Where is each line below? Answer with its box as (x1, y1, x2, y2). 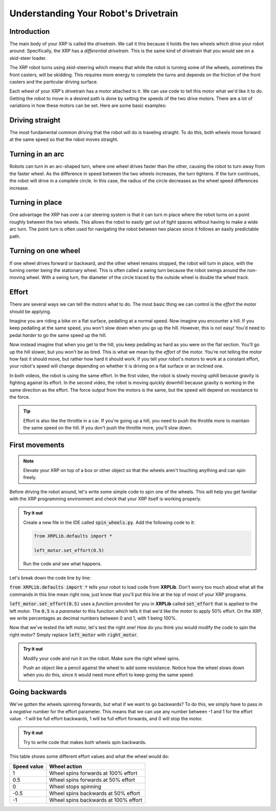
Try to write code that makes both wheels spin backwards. (23, 739, 147, 745)
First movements (9, 440, 65, 449)
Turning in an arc (9, 150, 64, 159)
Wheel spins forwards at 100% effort (49, 770, 137, 777)
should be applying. (9, 308, 51, 314)
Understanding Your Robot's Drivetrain (9, 8, 178, 19)
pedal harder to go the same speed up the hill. (9, 332, 107, 338)
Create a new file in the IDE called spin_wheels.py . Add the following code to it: (23, 519, 195, 525)
